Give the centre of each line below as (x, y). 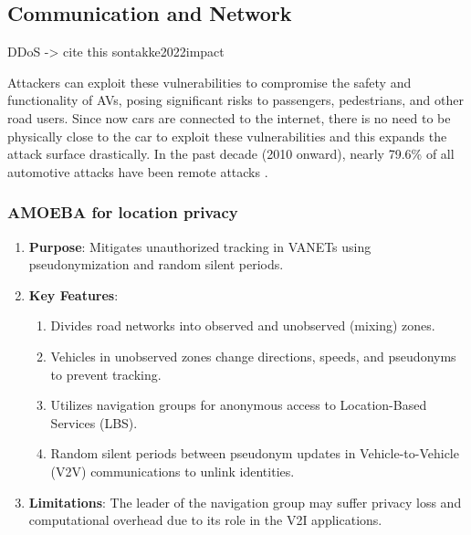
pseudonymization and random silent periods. (156, 264)
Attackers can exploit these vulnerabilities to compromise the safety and (209, 82)
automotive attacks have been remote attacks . (138, 171)
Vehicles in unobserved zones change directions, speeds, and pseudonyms (253, 356)
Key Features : (73, 294)
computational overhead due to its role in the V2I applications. (205, 520)
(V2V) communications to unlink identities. (173, 471)
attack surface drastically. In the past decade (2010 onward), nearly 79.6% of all (231, 154)
